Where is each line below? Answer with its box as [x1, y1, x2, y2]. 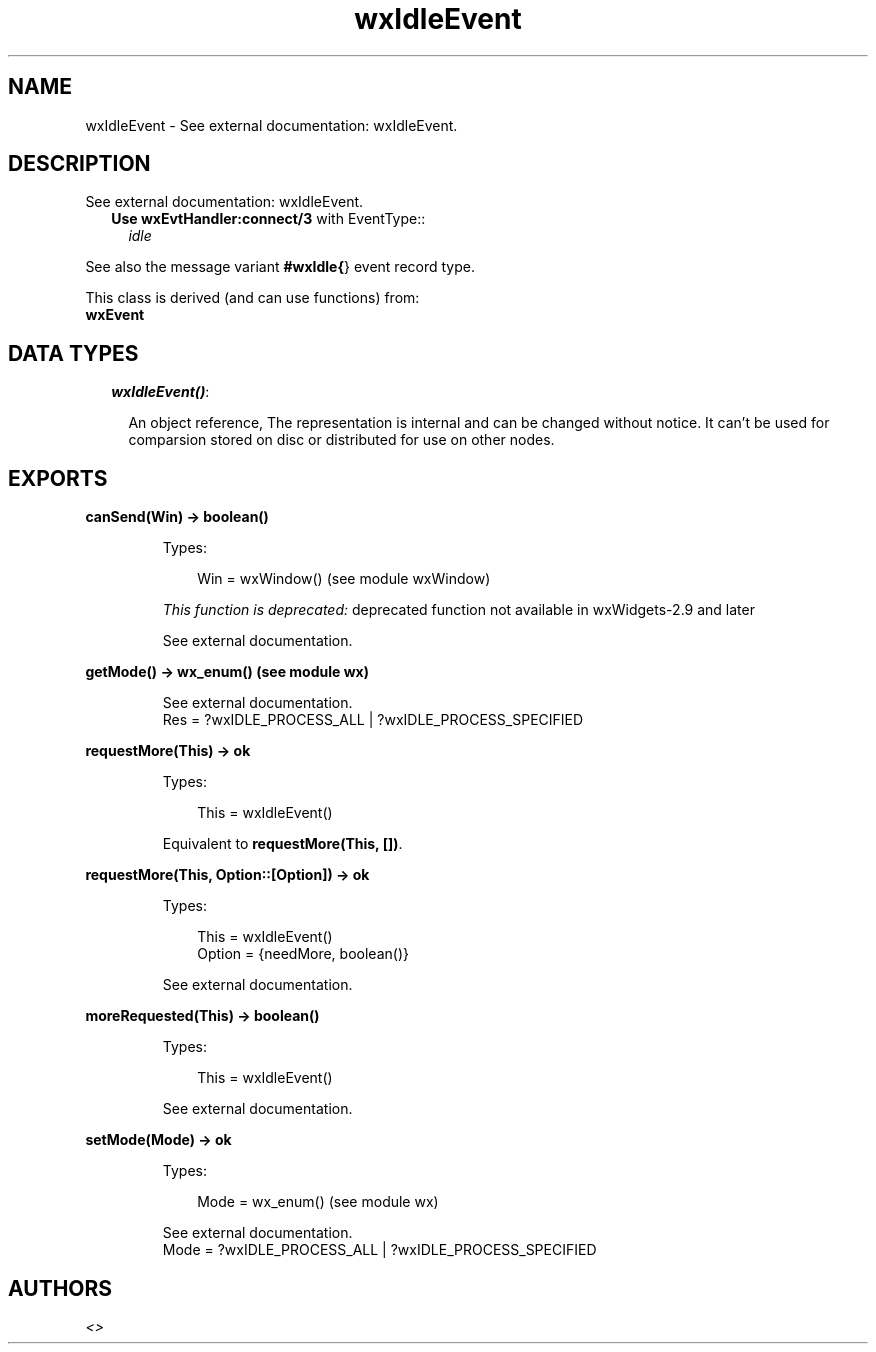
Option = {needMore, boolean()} [197, 945, 409, 963]
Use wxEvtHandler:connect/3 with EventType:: [111, 210, 426, 228]
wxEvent [85, 306, 145, 324]
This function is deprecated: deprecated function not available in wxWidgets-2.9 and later [162, 601, 755, 619]
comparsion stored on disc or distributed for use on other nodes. [128, 431, 555, 449]
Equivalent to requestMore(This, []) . [162, 835, 403, 853]
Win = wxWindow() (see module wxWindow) [197, 570, 491, 588]
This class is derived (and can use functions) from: [85, 289, 420, 307]
